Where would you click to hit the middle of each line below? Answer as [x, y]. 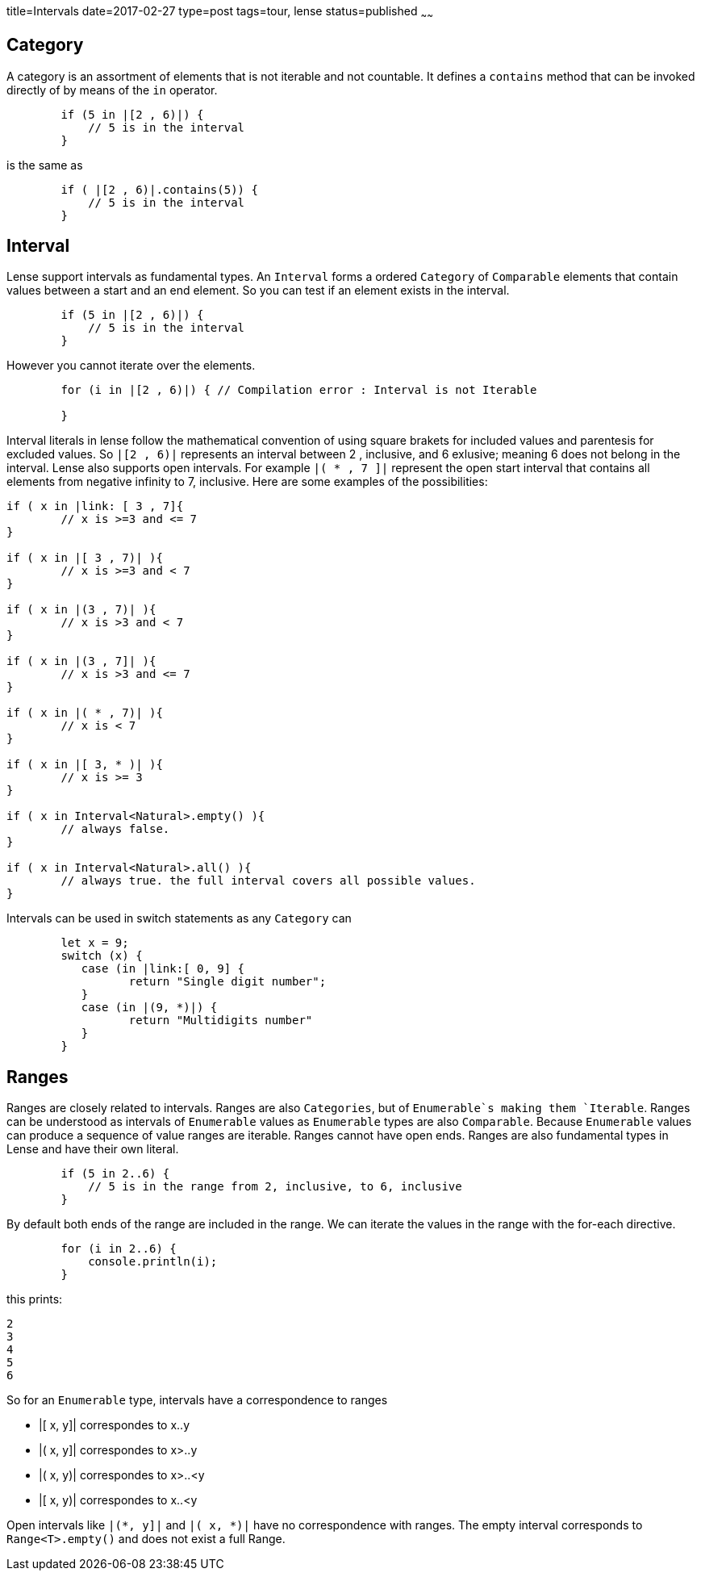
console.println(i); [153, 1262]
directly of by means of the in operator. [112, 90]
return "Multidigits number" [221, 1021]
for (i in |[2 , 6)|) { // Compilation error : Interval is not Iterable [299, 390]
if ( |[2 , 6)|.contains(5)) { [159, 189]
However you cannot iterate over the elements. [131, 366]
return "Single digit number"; [227, 982]
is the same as [45, 165]
